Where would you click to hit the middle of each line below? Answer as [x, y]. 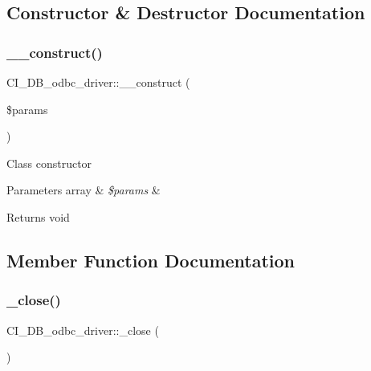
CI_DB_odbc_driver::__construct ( [98, 82]
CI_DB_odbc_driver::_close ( [83, 330]
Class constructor [49, 163]
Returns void [38, 216]
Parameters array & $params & [84, 190]
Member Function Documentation [151, 260]
